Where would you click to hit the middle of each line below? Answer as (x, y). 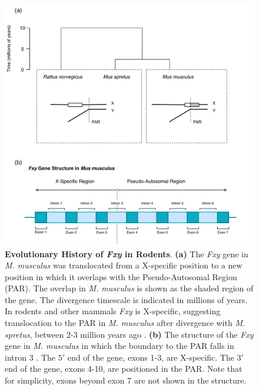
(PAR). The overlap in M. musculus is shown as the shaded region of (129, 288)
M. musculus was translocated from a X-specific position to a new (124, 265)
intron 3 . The (30, 357)
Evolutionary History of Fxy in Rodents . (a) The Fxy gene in (127, 253)
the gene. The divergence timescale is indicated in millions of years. (126, 299)
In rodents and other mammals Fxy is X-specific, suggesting (113, 311)
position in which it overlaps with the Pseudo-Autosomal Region (121, 276)
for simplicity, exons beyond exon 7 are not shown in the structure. (126, 380)
